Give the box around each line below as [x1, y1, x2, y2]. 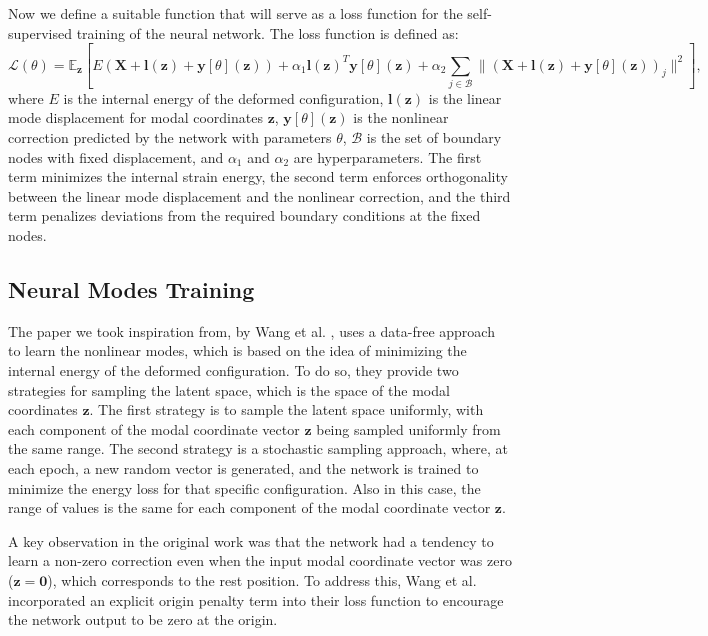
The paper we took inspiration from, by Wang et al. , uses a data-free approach [8, 320, 495, 341]
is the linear [428, 87, 502, 108]
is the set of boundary [366, 127, 502, 148]
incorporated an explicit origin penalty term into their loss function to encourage [8, 589, 504, 610]
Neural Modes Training [8, 273, 255, 304]
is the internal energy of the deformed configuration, [63, 87, 384, 108]
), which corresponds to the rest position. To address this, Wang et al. [47, 569, 477, 590]
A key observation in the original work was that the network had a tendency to [8, 530, 494, 551]
